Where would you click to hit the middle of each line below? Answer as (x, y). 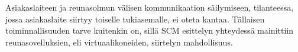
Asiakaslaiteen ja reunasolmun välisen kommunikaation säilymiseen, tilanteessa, (150, 7)
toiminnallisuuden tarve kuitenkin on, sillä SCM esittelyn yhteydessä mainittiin (149, 30)
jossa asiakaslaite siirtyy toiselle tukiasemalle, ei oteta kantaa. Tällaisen (135, 19)
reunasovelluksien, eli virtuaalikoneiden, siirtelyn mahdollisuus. (119, 42)
